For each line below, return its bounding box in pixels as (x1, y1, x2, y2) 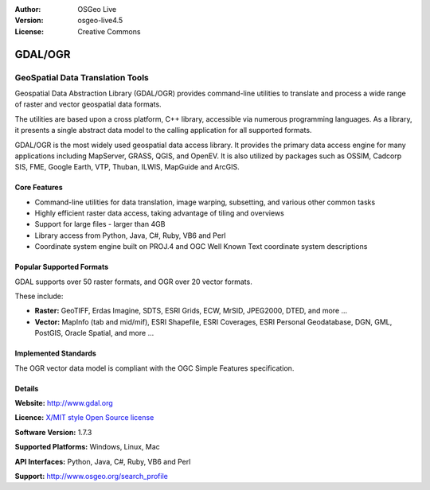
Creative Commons (77, 26, 141, 36)
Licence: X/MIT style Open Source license (14, 413, 154, 422)
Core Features (14, 183, 63, 192)
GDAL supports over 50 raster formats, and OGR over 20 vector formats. (14, 277, 252, 286)
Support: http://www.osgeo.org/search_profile (14, 471, 169, 480)
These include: (14, 291, 64, 301)
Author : (14, 5, 41, 14)
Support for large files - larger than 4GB (34, 220, 166, 229)
